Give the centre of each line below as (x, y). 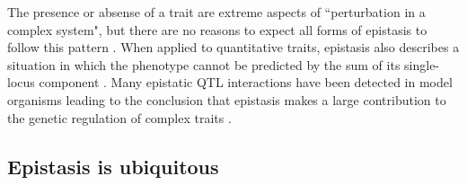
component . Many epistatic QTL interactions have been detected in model (246, 82)
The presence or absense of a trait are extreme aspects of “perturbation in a (216, 12)
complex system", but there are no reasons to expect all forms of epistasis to (217, 29)
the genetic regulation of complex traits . (119, 117)
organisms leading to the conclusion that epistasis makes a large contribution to (227, 99)
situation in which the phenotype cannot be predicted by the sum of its (204, 64)
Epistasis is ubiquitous (113, 166)
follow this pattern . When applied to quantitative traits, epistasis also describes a (233, 47)
